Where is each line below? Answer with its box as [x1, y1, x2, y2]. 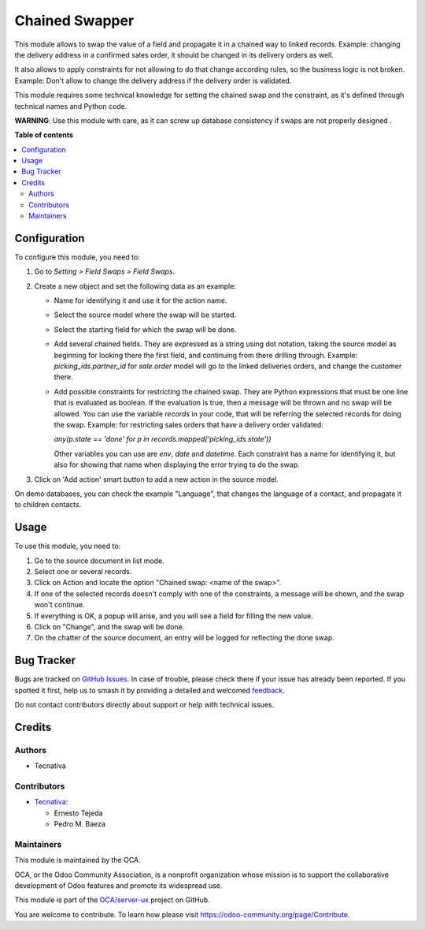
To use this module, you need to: [14, 541, 121, 551]
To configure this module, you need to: [14, 252, 141, 262]
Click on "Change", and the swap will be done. [34, 621, 185, 631]
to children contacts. [14, 500, 82, 509]
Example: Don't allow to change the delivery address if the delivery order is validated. [14, 76, 292, 85]
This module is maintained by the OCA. [14, 856, 141, 865]
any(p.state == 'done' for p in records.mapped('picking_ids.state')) [54, 435, 272, 444]
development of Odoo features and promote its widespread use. [14, 881, 223, 890]
